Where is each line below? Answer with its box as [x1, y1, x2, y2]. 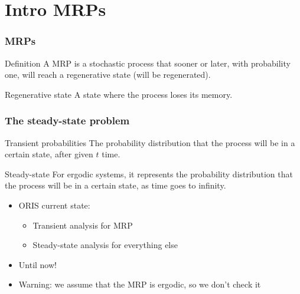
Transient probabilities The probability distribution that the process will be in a [5, 136, 295, 148]
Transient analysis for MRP [32, 219, 133, 231]
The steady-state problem [5, 113, 130, 128]
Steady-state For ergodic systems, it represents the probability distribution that [5, 167, 293, 180]
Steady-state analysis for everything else [32, 239, 178, 251]
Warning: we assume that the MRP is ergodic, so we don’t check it [18, 278, 261, 290]
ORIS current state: [18, 199, 90, 211]
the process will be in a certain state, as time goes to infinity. [5, 179, 226, 191]
